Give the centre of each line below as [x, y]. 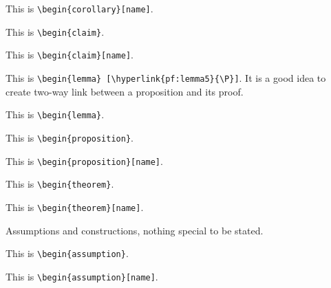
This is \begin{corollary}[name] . [79, 8]
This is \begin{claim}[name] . [70, 55]
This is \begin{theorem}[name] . [75, 207]
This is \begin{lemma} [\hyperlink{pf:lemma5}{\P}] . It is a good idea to [166, 77]
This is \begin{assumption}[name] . [82, 276]
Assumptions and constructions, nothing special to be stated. [135, 230]
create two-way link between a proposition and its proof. [125, 91]
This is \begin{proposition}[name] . [84, 160]
